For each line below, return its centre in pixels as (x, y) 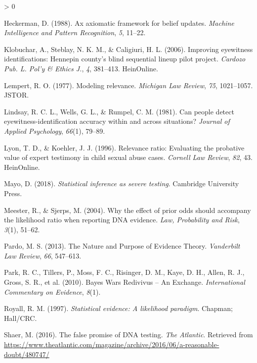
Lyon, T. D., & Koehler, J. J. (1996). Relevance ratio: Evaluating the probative (124, 147)
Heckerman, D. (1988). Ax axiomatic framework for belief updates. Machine (119, 23)
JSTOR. (17, 95)
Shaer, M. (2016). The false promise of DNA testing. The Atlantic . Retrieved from (128, 335)
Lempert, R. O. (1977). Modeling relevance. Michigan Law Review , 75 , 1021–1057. (128, 85)
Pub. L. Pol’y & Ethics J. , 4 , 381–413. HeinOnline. (81, 68)
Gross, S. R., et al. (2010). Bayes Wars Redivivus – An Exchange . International (125, 282)
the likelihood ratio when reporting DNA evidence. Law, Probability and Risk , (122, 220)
